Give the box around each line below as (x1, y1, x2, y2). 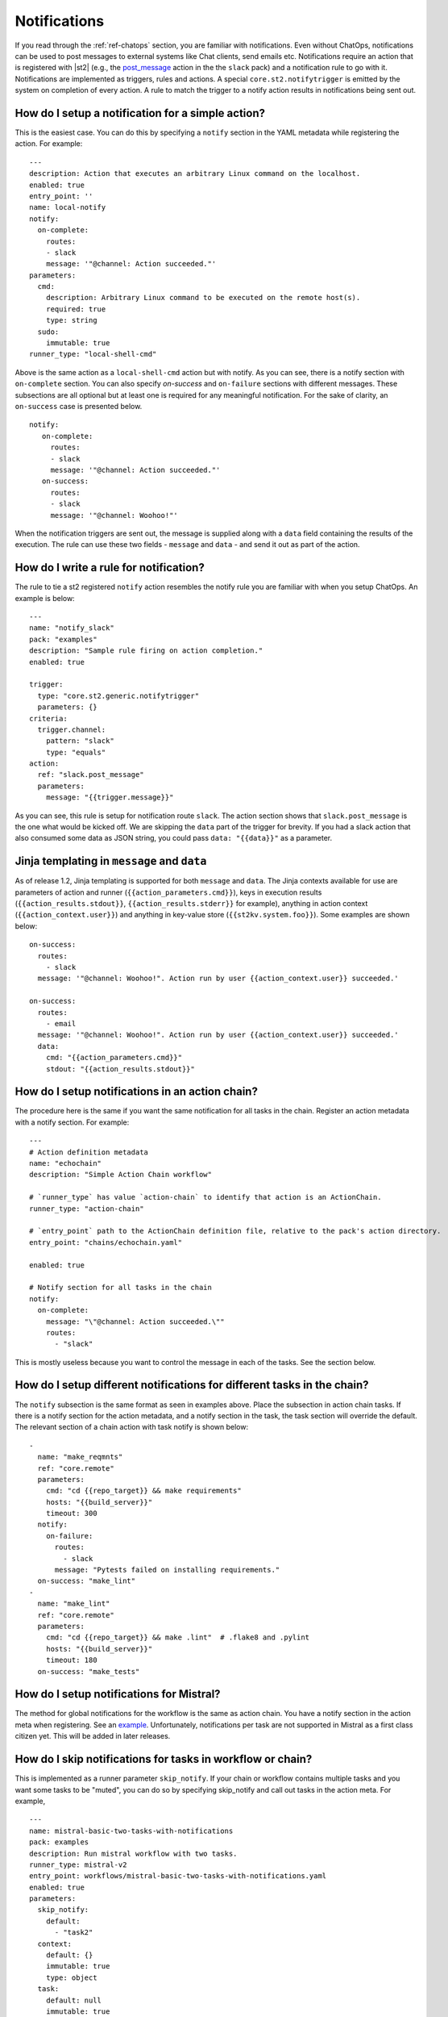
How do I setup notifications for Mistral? (15, 1687, 221, 1702)
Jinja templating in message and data (15, 854, 207, 868)
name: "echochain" (29, 1159, 102, 1168)
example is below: (15, 593, 76, 603)
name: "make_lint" (37, 1599, 110, 1609)
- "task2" (54, 1928, 93, 1937)
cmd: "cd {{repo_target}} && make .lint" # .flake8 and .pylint (45, 1633, 310, 1642)
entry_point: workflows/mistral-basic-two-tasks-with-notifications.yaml (29, 1872, 327, 1881)
